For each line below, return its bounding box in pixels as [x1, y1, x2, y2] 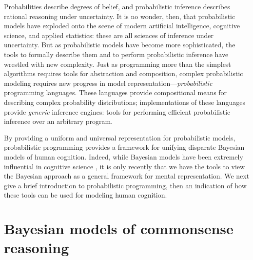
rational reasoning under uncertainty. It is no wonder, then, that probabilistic [4, 11, 235, 21]
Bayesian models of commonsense [4, 219, 234, 239]
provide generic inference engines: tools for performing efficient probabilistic [4, 106, 231, 117]
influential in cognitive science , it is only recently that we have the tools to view [4, 161, 245, 171]
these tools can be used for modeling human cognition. [4, 190, 167, 200]
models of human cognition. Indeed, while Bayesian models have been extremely [4, 151, 243, 161]
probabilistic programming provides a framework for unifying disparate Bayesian [4, 142, 245, 152]
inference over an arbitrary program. [4, 116, 113, 126]
